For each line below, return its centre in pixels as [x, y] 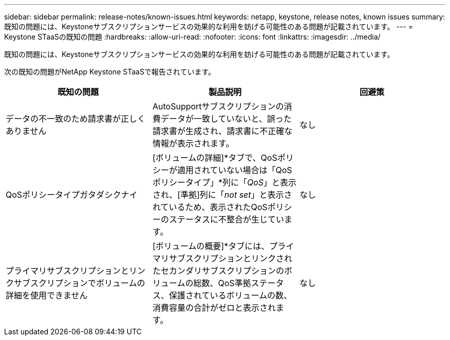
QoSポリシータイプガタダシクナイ [72, 195]
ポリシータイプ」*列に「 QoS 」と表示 [224, 182]
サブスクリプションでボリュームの [80, 283]
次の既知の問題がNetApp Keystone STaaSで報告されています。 [110, 72]
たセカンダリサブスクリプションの [218, 271]
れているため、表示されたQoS [210, 207]
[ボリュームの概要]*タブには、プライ [223, 246]
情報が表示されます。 [193, 143]
